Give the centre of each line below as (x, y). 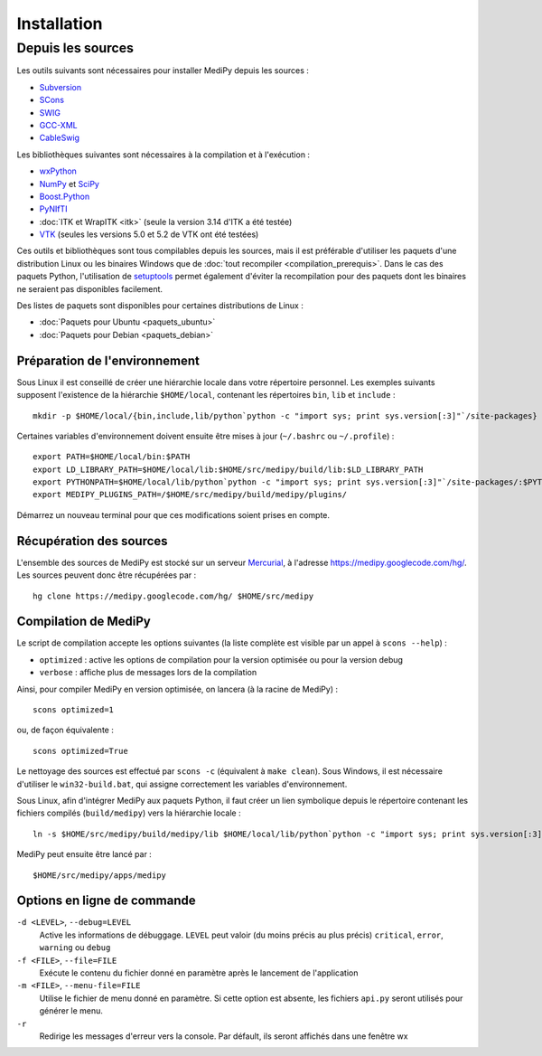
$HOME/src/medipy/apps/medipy (100, 875)
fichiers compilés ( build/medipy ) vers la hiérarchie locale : (129, 813)
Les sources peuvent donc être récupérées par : (107, 575)
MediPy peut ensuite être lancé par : (84, 854)
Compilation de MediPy (84, 622)
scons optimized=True (80, 751)
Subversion (61, 87)
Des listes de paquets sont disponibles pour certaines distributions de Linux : (160, 306)
